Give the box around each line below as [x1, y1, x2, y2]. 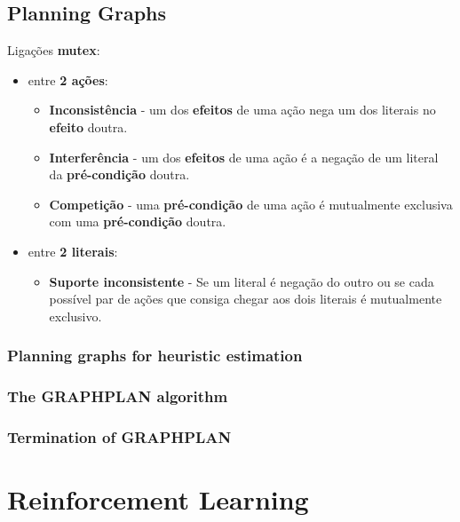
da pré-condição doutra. [49, 165, 190, 184]
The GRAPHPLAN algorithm [7, 385, 228, 407]
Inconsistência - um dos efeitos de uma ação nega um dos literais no [49, 100, 436, 119]
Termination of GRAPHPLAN [7, 425, 232, 447]
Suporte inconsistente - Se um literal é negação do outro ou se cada [49, 272, 434, 290]
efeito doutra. [49, 117, 128, 136]
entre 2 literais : [28, 241, 118, 260]
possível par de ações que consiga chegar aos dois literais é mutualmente [49, 289, 442, 308]
